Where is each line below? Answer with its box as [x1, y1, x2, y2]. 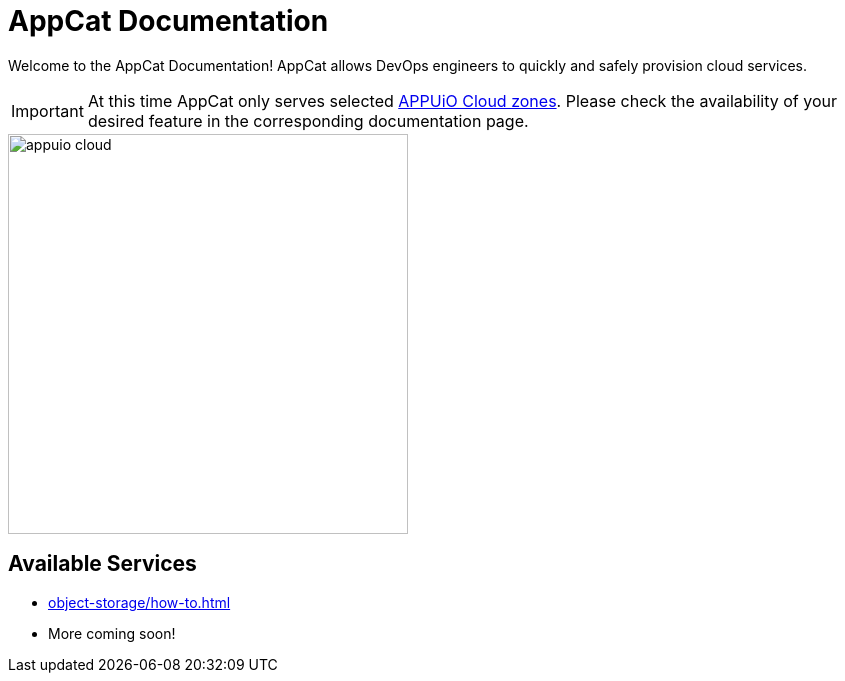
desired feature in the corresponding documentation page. [87, 110, 529, 131]
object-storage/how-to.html [48, 593, 231, 611]
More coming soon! [48, 624, 176, 642]
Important [11, 100, 84, 121]
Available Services [8, 551, 197, 577]
